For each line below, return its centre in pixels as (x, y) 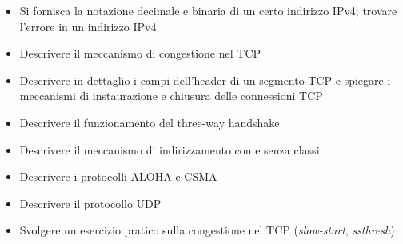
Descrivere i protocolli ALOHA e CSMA (118, 176)
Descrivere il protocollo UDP (90, 203)
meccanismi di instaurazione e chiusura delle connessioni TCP (171, 96)
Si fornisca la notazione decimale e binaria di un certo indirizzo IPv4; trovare (208, 10)
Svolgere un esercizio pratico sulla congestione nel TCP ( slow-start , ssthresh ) (207, 230)
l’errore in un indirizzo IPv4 (88, 26)
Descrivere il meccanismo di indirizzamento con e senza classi (170, 149)
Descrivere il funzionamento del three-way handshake (150, 122)
